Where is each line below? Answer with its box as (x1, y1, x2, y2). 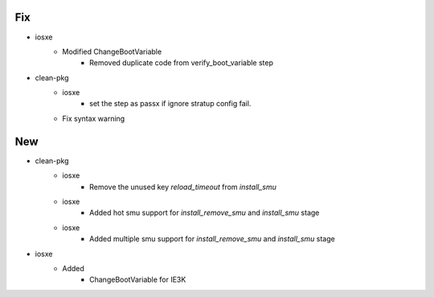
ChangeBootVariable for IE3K (89, 274, 186, 285)
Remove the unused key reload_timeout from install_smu (89, 182, 277, 192)
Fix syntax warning (62, 113, 125, 123)
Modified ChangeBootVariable (62, 47, 162, 56)
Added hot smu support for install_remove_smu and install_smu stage (89, 208, 320, 217)
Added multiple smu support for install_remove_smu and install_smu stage (89, 234, 335, 244)
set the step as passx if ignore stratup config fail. (89, 99, 252, 109)
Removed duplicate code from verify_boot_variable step (89, 58, 273, 68)
